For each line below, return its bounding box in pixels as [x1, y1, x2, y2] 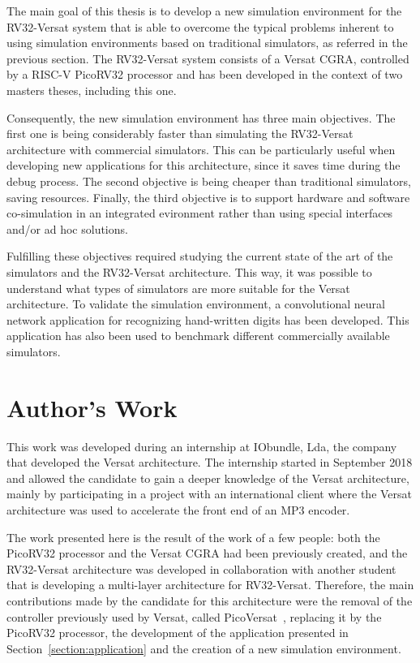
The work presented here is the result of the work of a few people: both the [6, 528, 380, 545]
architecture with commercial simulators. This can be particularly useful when [6, 140, 396, 157]
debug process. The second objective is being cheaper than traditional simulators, [6, 172, 411, 189]
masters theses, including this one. [6, 81, 177, 98]
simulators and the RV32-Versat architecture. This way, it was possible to [6, 263, 372, 280]
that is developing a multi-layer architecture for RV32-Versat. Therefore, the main [6, 576, 414, 593]
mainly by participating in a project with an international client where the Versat [6, 485, 413, 502]
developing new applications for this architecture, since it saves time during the [6, 157, 401, 174]
